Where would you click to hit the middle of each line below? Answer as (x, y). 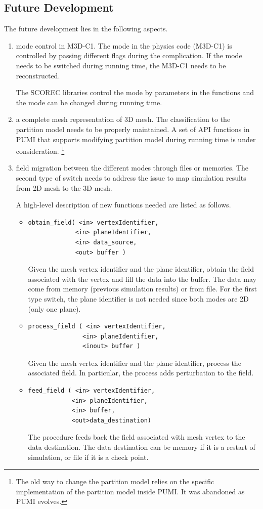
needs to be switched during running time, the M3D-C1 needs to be (121, 65)
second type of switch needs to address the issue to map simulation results (131, 177)
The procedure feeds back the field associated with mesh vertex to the (137, 437)
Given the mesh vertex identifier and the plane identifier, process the (135, 363)
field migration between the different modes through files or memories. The (132, 168)
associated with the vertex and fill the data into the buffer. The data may (142, 279)
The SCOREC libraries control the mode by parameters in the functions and (135, 92)
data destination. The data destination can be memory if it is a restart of (142, 447)
